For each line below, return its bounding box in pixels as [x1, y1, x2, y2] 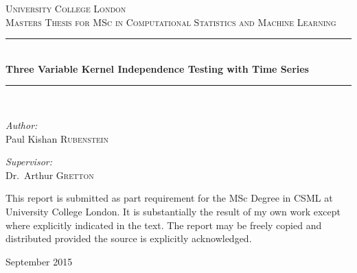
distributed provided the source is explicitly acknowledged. [5, 231, 252, 246]
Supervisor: [5, 154, 52, 169]
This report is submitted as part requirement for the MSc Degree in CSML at [5, 191, 333, 205]
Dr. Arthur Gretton [5, 167, 94, 182]
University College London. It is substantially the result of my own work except [5, 204, 341, 218]
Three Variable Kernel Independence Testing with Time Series [5, 61, 309, 75]
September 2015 [5, 254, 73, 268]
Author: [5, 117, 38, 132]
